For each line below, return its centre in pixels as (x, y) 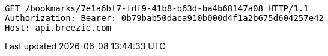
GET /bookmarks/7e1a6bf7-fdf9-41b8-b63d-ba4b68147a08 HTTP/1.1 (157, 8)
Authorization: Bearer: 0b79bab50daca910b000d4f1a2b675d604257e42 (165, 18)
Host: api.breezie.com (58, 28)
